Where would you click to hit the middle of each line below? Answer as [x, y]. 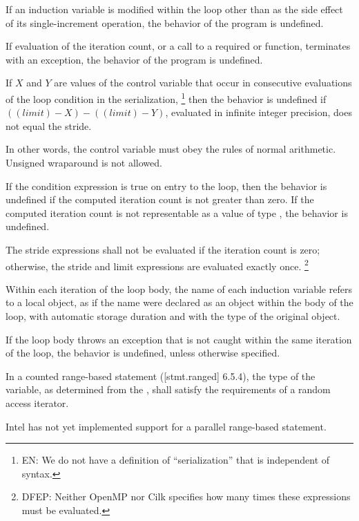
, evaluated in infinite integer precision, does [259, 112]
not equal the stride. [49, 125]
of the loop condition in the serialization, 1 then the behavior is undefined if [166, 97]
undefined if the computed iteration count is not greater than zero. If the [160, 199]
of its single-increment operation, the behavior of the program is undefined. [165, 22]
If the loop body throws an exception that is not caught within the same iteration [179, 339]
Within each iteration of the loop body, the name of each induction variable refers [179, 288]
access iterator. [37, 402]
